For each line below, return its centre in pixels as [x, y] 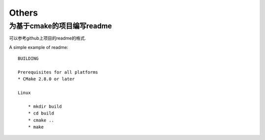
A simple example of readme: [39, 47]
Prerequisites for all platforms [58, 72]
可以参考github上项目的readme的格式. [47, 38]
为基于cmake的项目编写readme [61, 26]
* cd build [41, 113]
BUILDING [28, 58]
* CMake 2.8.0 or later [46, 79]
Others [24, 13]
